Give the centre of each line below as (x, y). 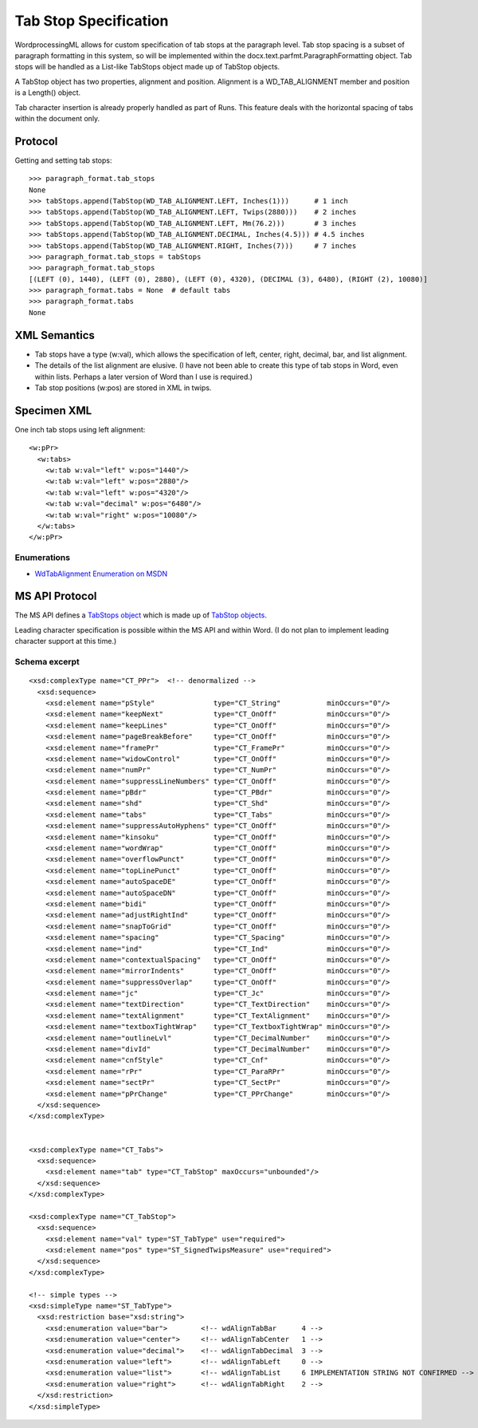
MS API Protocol (56, 596)
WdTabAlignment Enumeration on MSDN (101, 574)
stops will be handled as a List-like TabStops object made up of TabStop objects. (147, 67)
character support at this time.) (66, 641)
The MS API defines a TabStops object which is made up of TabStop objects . (141, 615)
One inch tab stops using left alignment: (80, 429)
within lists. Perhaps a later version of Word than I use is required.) (144, 377)
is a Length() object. (48, 93)
